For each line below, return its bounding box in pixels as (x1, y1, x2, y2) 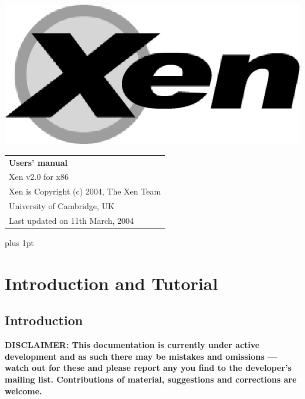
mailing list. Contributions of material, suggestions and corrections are (5, 373, 297, 385)
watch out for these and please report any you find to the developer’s (5, 362, 292, 374)
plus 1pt (5, 237, 34, 249)
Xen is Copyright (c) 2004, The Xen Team (9, 185, 161, 197)
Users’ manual (9, 156, 67, 168)
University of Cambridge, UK (9, 200, 114, 212)
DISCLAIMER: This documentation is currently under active (5, 339, 260, 351)
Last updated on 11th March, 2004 (9, 214, 134, 226)
